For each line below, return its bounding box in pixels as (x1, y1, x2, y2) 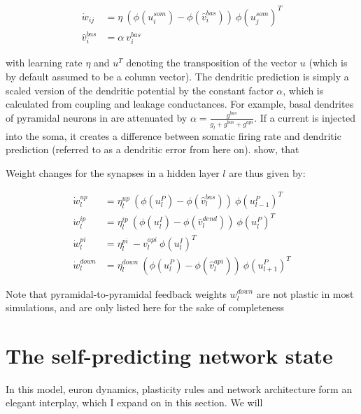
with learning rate (6, 55, 83, 70)
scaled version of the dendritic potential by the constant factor (6, 83, 274, 97)
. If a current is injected (254, 110, 355, 124)
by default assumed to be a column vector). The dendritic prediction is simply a (6, 69, 349, 84)
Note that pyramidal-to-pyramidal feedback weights (6, 286, 227, 301)
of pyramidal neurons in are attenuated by (6, 110, 187, 124)
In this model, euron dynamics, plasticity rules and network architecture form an (6, 381, 353, 396)
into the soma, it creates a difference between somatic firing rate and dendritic (6, 128, 341, 143)
